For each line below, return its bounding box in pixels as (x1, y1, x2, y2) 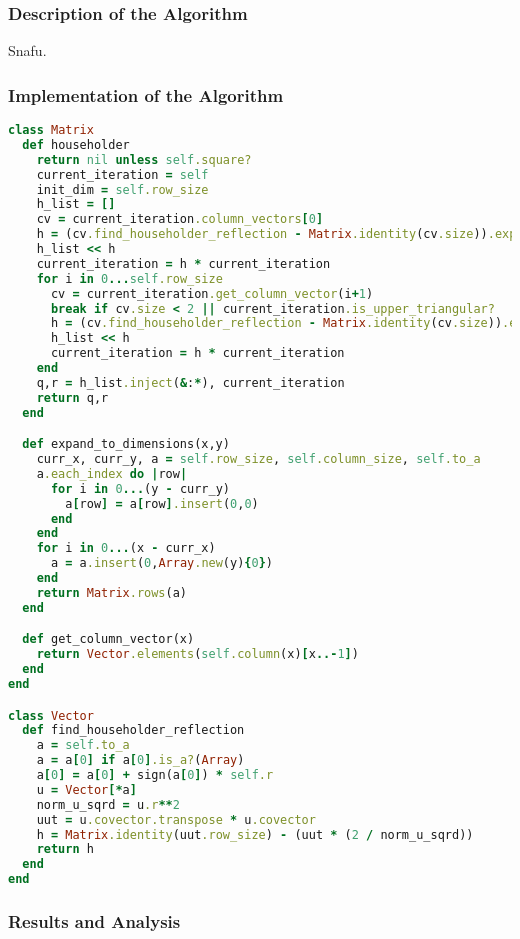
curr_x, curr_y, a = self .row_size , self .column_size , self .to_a (36, 452, 481, 467)
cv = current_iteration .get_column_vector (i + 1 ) (50, 286, 374, 301)
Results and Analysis (8, 908, 181, 933)
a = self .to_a (36, 738, 130, 753)
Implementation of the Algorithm (8, 82, 284, 107)
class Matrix (8, 123, 94, 138)
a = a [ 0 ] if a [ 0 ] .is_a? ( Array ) (36, 753, 245, 768)
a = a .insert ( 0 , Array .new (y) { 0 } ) (50, 556, 274, 571)
